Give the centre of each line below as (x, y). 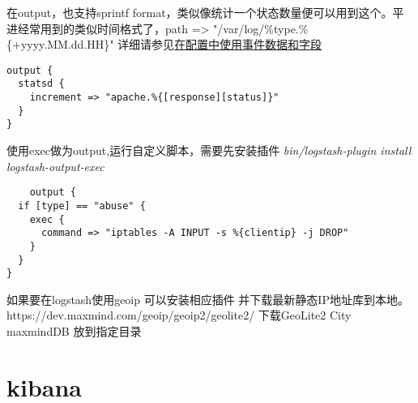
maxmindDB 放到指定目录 (74, 331)
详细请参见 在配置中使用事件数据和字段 (220, 44)
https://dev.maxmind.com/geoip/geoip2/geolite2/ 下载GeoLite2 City (179, 315)
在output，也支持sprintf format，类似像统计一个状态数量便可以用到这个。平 (205, 12)
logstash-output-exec (55, 166)
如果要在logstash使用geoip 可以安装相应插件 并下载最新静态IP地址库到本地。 (208, 299)
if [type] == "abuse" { (82, 206)
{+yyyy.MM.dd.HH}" (60, 44)
